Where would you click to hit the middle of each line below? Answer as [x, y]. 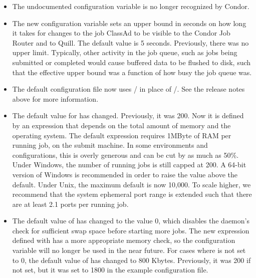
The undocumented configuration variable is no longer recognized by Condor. [131, 6]
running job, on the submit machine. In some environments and [110, 145]
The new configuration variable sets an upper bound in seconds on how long [129, 23]
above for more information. [55, 98]
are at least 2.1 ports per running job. [70, 204]
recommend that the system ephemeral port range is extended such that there [132, 194]
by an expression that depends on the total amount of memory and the [121, 125]
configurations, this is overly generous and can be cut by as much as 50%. [125, 155]
